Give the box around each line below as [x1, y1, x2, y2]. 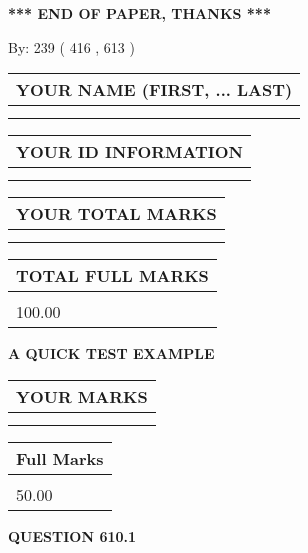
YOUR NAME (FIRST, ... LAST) [16, 78, 293, 102]
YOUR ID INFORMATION [16, 140, 243, 164]
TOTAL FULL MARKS [16, 264, 209, 288]
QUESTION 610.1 [8, 525, 137, 546]
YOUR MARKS [16, 384, 148, 408]
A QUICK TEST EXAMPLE [8, 343, 215, 364]
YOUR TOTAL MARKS [16, 202, 217, 226]
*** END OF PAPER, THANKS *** [8, 3, 271, 23]
